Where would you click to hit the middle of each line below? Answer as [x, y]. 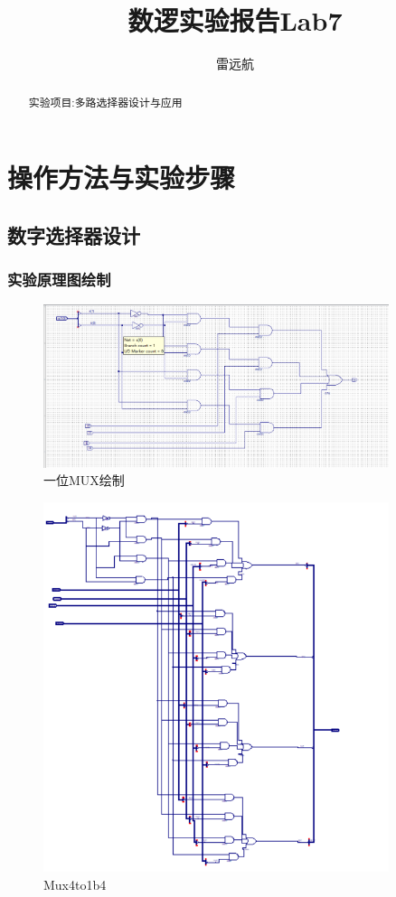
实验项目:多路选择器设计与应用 [105, 102]
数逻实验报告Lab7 [235, 20]
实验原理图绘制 [59, 280]
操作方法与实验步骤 [122, 178]
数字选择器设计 [74, 234]
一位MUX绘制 [84, 480]
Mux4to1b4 [75, 884]
